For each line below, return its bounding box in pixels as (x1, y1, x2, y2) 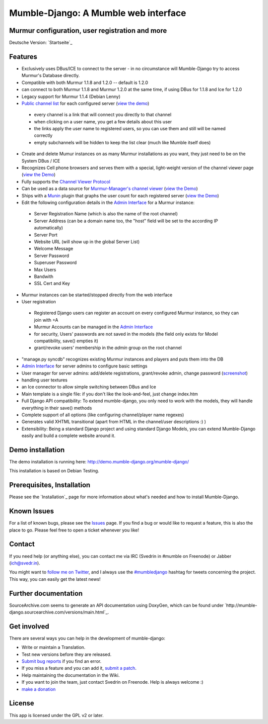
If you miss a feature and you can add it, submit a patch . (21, 665, 136, 671)
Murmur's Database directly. (21, 73, 80, 79)
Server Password (34, 253, 69, 259)
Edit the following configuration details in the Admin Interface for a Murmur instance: (21, 199, 195, 205)
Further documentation (9, 589, 83, 598)
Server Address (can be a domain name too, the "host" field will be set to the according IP (34, 218, 218, 224)
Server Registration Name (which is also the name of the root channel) (34, 211, 178, 217)
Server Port (34, 232, 58, 238)
